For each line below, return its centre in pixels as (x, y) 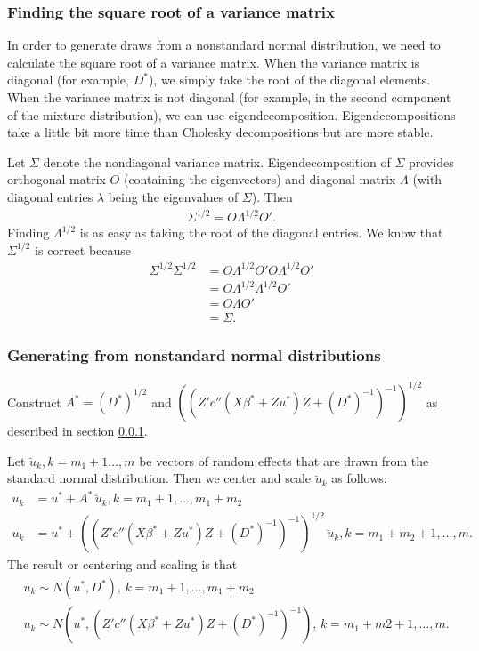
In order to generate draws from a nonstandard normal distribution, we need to (224, 45)
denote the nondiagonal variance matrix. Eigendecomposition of (217, 161)
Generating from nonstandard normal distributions (194, 355)
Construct (34, 402)
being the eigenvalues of (173, 196)
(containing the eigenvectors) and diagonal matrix (260, 179)
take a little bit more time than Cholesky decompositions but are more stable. (220, 132)
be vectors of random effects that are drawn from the (284, 460)
